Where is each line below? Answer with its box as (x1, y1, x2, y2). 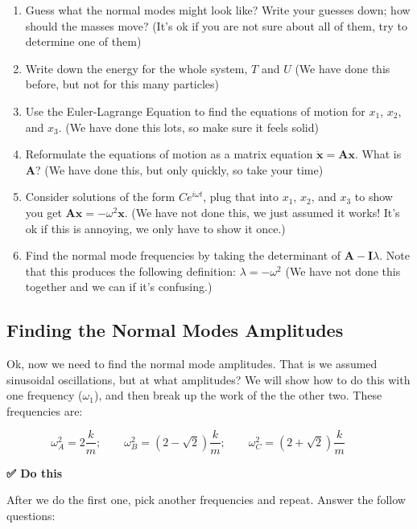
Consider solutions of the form (25, 188, 175, 205)
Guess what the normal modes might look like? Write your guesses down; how (25, 2, 411, 18)
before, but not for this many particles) (25, 76, 220, 92)
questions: (6, 506, 56, 523)
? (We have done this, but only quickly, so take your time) (35, 161, 324, 178)
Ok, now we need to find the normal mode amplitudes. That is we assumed (6, 355, 378, 372)
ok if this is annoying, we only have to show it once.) (25, 219, 286, 236)
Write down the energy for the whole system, (25, 59, 248, 76)
